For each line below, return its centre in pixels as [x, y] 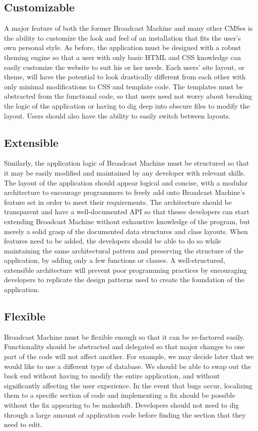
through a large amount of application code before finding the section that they [125, 414]
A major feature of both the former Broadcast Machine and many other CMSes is [129, 28]
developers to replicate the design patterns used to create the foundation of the [124, 279]
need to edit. [23, 424]
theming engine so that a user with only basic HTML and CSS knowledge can [123, 57]
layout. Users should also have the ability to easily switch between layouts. [117, 115]
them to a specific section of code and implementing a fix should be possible [120, 395]
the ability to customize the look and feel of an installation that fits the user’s [123, 37]
